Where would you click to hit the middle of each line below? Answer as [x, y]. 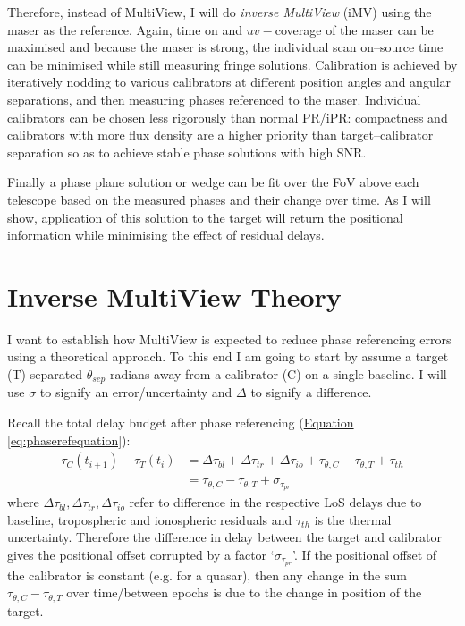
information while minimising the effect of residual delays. [166, 235]
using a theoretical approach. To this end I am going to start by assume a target [228, 356]
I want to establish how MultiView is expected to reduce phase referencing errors [229, 338]
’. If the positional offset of [364, 554]
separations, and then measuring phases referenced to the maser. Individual [214, 99]
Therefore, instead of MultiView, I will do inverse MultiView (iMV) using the [220, 12]
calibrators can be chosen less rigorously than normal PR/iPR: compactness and [228, 117]
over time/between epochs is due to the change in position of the [244, 592]
